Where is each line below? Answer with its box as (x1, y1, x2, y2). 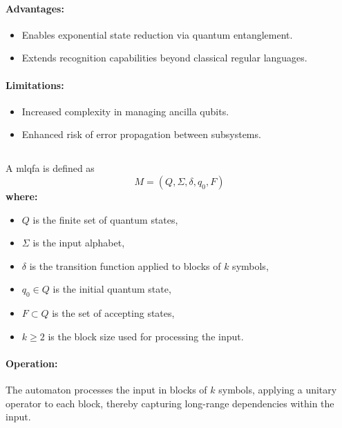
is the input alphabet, (32, 235, 125, 250)
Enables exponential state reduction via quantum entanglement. (21, 27, 293, 41)
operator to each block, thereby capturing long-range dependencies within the (6, 396, 334, 410)
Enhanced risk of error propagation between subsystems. (21, 127, 261, 142)
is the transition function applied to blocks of (29, 258, 221, 273)
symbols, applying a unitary (218, 382, 337, 397)
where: (6, 188, 38, 203)
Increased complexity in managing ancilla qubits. (21, 104, 229, 118)
